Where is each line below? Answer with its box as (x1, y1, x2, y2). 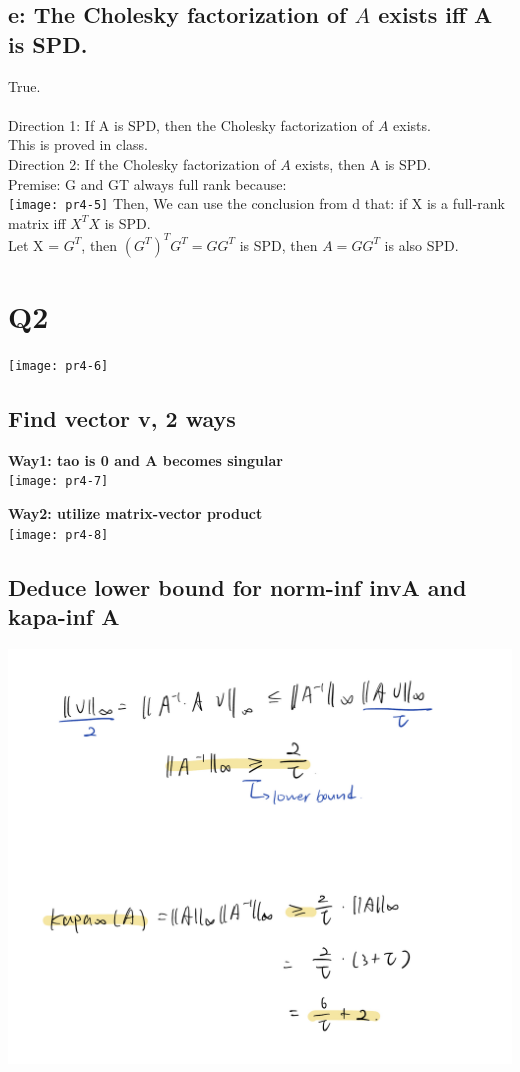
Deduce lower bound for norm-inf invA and (8, 571, 467, 602)
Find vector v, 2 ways (8, 403, 236, 434)
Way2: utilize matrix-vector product (8, 503, 263, 524)
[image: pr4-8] (8, 527, 109, 542)
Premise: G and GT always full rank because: (8, 173, 287, 194)
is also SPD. (384, 234, 459, 255)
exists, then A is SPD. (295, 153, 431, 174)
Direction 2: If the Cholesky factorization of (8, 153, 276, 174)
